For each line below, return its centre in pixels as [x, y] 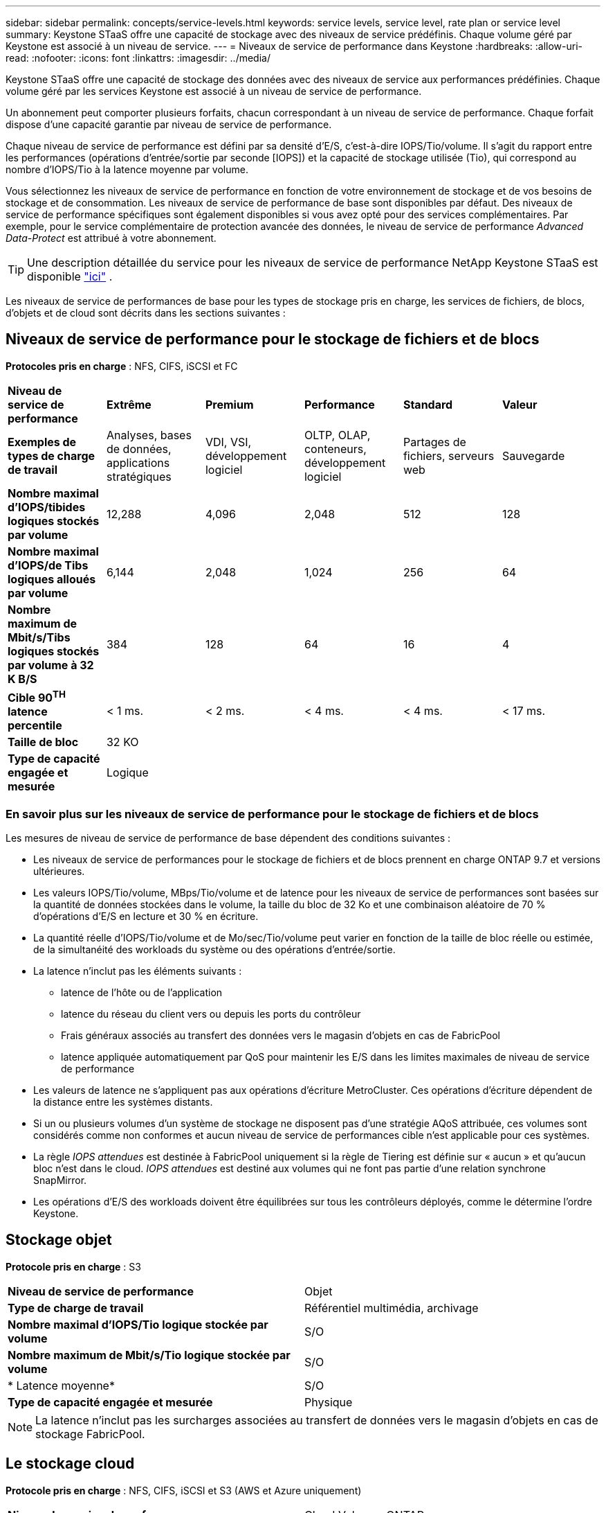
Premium [229, 404]
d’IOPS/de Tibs [48, 565]
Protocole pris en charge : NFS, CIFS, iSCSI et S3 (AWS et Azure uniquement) [184, 1490]
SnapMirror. [60, 1180]
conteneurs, [335, 449]
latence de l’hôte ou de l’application [142, 992]
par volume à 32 [51, 665]
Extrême [129, 404]
